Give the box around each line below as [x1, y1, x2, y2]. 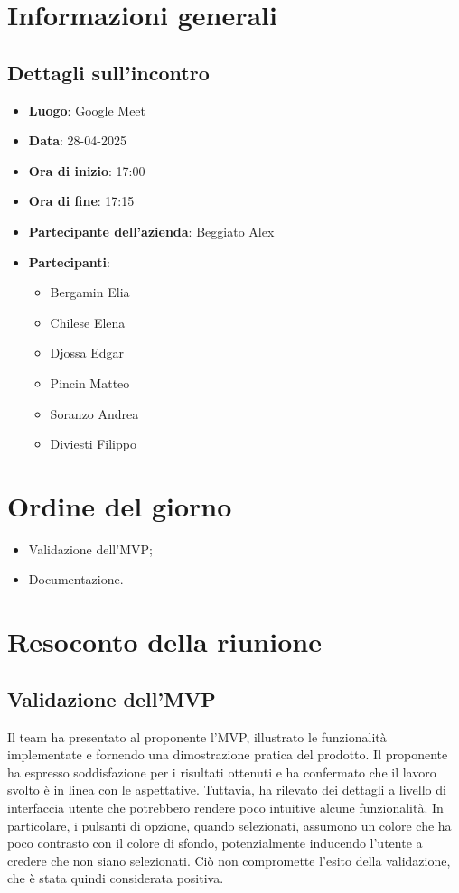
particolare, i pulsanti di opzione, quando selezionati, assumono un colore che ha [7, 815, 452, 834]
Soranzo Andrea [50, 404, 139, 423]
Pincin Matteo [50, 373, 130, 392]
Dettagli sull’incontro [7, 58, 210, 86]
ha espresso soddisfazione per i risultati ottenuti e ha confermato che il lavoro [7, 762, 436, 781]
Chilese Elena [50, 312, 126, 331]
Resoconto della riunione [7, 623, 322, 660]
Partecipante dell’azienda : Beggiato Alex [28, 221, 275, 240]
